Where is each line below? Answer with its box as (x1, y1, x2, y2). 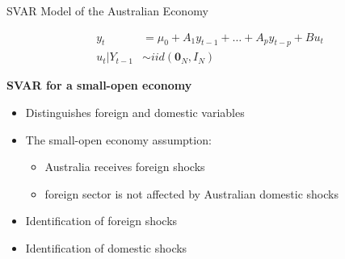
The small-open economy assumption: (25, 131, 212, 148)
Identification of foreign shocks (25, 212, 178, 229)
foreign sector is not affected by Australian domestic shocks (44, 185, 339, 202)
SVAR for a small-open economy (6, 77, 192, 94)
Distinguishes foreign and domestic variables (25, 104, 245, 121)
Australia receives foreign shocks (44, 158, 205, 175)
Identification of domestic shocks (25, 240, 187, 257)
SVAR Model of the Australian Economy (6, 2, 208, 19)
